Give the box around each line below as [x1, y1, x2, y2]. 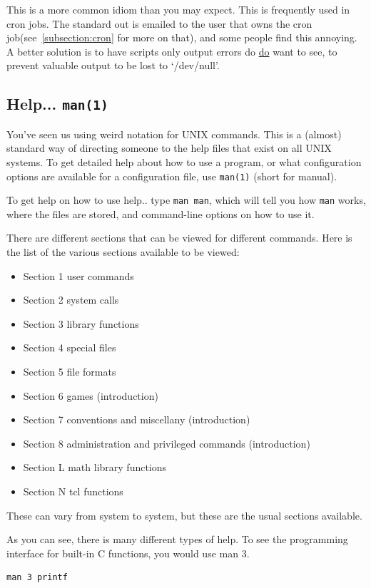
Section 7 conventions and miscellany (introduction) [23, 412, 250, 427]
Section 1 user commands [23, 268, 134, 283]
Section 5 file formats [23, 364, 116, 378]
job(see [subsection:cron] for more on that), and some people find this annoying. [6, 30, 357, 45]
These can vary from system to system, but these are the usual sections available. [6, 507, 362, 522]
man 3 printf [6, 572, 68, 583]
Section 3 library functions [23, 316, 139, 331]
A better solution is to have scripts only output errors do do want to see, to [6, 43, 337, 58]
